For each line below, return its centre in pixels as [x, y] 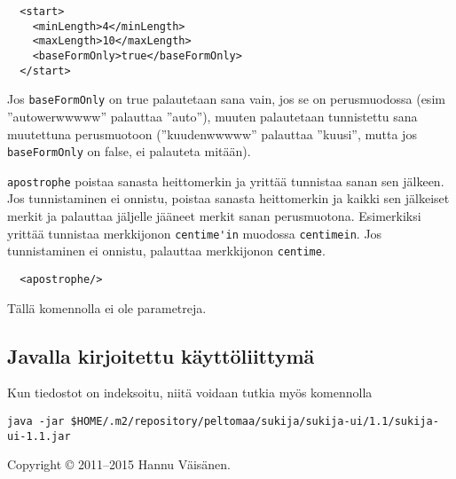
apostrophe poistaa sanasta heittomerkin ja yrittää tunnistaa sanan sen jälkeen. [226, 181]
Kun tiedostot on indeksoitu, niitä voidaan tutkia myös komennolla [190, 393]
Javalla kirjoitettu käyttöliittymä [161, 355]
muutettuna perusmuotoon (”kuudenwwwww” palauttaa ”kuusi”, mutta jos [212, 133]
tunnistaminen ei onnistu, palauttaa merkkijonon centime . [166, 251]
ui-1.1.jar [39, 436]
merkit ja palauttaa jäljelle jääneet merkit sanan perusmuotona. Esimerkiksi [214, 216]
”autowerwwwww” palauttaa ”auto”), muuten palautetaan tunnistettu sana [212, 116]
